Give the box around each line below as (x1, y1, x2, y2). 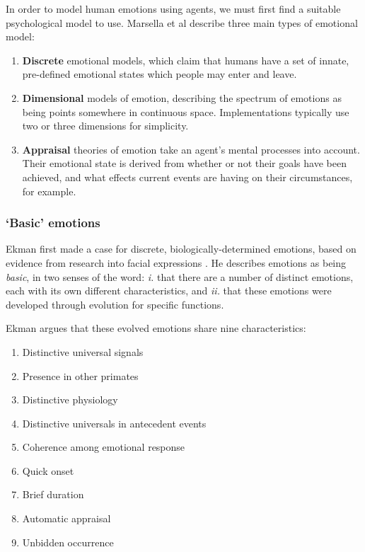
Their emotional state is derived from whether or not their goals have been (22, 156, 347, 171)
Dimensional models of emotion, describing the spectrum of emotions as (22, 90, 342, 105)
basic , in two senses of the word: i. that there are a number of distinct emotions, (6, 269, 354, 284)
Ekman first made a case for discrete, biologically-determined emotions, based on (6, 241, 357, 256)
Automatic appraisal (22, 511, 111, 526)
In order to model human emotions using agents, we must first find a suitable (6, 1, 341, 16)
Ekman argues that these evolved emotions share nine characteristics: (6, 321, 306, 335)
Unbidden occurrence (22, 534, 114, 549)
